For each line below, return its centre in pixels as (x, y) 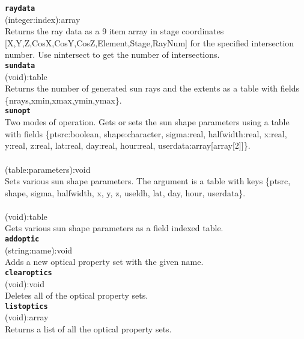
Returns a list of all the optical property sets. (88, 329)
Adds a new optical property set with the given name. (104, 262)
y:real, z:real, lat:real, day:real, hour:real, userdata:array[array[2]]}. (128, 145)
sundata (20, 66)
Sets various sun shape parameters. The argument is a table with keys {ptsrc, (148, 181)
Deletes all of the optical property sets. (77, 295)
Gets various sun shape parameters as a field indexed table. (114, 228)
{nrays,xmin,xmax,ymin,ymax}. (63, 100)
